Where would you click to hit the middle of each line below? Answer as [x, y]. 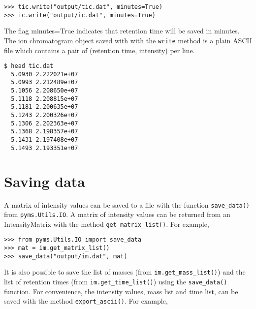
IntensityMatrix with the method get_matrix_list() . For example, [107, 224]
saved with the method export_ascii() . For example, [86, 301]
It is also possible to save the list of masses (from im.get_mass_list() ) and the [125, 272]
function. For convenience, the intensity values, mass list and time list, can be [121, 291]
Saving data [45, 181]
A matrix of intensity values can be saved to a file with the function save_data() [127, 204]
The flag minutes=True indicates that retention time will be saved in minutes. [122, 31]
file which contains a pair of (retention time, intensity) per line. [99, 50]
